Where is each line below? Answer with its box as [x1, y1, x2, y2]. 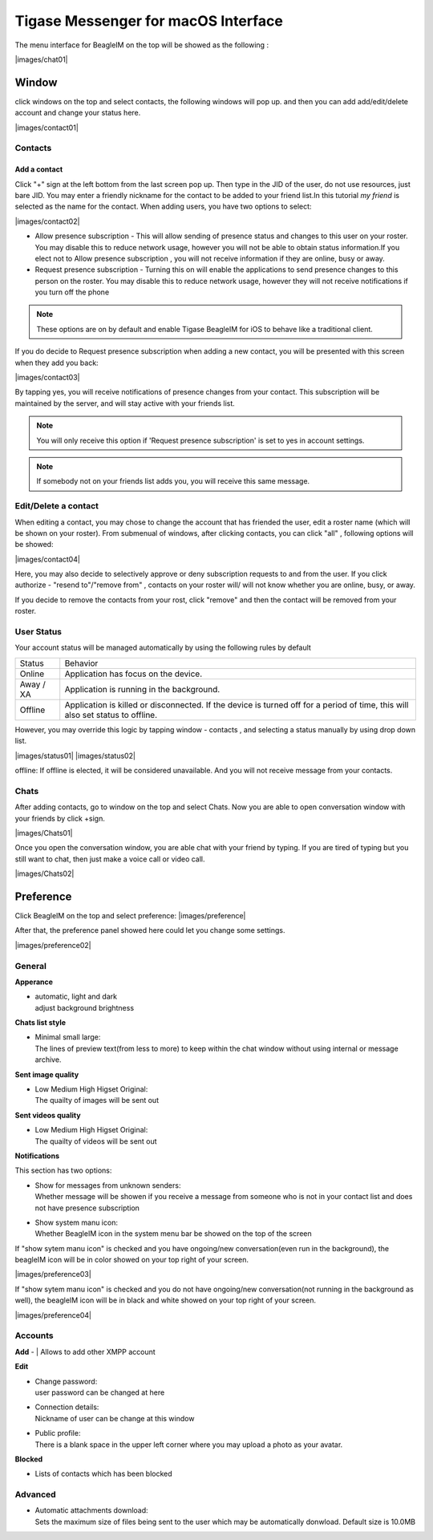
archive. [34, 1055, 62, 1064]
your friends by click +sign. [14, 813, 106, 823]
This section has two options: [14, 1165, 112, 1175]
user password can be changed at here [34, 1388, 165, 1397]
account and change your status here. [14, 108, 141, 118]
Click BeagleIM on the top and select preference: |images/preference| [14, 910, 246, 920]
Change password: [34, 1376, 98, 1386]
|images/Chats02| [14, 869, 75, 878]
